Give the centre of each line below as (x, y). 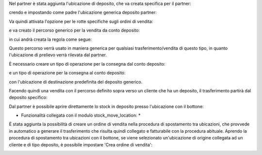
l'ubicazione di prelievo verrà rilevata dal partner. (58, 55)
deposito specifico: (28, 98)
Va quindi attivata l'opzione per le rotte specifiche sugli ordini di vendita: (81, 21)
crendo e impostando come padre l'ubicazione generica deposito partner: (83, 13)
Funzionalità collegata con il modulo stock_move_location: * (81, 115)
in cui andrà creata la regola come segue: (50, 39)
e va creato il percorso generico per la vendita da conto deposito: (74, 30)
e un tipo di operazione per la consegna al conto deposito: (67, 73)
